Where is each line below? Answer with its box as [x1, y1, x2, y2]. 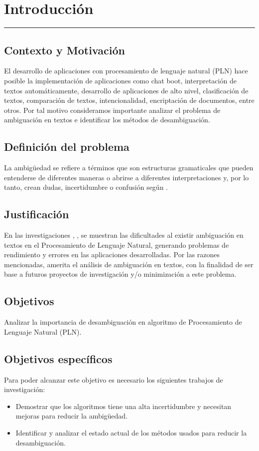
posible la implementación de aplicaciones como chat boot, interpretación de [4, 75, 237, 85]
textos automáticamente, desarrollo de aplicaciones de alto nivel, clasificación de [4, 85, 249, 95]
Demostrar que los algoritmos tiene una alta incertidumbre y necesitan [15, 401, 232, 411]
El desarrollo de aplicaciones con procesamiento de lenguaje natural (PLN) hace [4, 65, 248, 76]
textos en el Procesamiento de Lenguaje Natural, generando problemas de [4, 239, 229, 250]
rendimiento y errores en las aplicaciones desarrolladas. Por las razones [4, 249, 220, 260]
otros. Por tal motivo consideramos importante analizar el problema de [4, 104, 221, 115]
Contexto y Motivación [4, 42, 125, 57]
